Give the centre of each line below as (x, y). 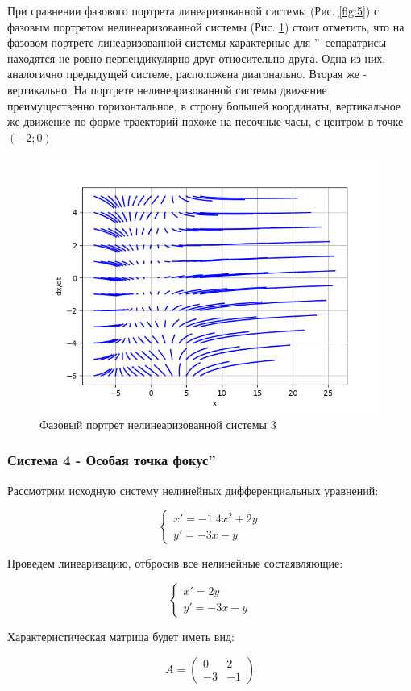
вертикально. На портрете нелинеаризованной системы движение (167, 89)
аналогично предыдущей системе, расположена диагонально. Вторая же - (187, 74)
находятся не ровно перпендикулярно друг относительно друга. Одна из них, (197, 58)
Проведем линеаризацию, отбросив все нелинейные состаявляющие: (175, 563)
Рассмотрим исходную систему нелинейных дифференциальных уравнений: (193, 490)
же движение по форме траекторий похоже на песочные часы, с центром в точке (205, 121)
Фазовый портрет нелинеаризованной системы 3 (158, 424)
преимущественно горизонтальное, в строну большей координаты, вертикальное (204, 105)
